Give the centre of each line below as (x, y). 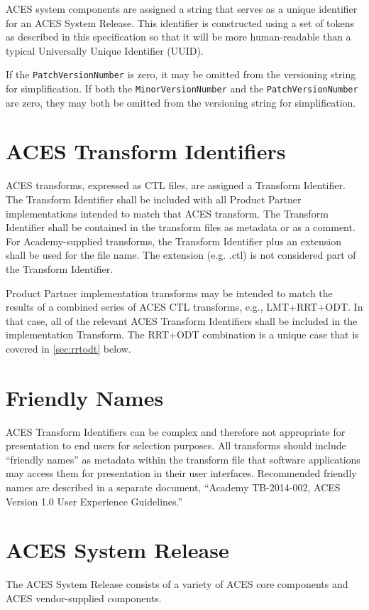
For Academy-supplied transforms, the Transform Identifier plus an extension (174, 241)
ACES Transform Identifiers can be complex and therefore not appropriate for (176, 431)
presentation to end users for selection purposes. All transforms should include (176, 445)
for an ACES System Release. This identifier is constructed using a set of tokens (180, 22)
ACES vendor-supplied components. (84, 598)
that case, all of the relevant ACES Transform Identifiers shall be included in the (182, 320)
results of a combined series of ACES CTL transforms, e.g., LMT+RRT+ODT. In (184, 307)
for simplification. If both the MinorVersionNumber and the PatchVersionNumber (182, 89)
